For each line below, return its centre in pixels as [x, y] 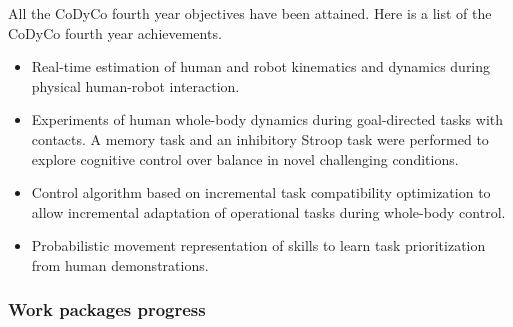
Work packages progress [107, 309]
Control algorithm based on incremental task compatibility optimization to [261, 192]
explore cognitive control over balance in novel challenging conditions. [245, 158]
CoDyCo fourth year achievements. [115, 32]
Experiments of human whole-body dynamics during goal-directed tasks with [267, 119]
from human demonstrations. [120, 264]
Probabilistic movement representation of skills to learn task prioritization [258, 245]
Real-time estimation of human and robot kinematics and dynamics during [261, 66]
